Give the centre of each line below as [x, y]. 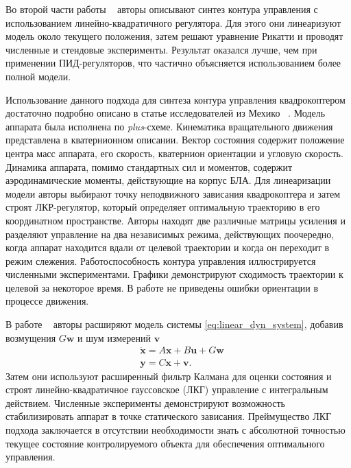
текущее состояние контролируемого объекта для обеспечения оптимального [165, 443]
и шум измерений [114, 337]
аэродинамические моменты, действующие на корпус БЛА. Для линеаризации [168, 180]
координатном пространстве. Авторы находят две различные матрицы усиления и [175, 220]
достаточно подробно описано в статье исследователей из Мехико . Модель [166, 113]
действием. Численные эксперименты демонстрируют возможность [145, 402]
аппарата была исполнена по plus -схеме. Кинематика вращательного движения [169, 126]
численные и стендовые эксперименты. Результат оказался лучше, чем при [161, 49]
